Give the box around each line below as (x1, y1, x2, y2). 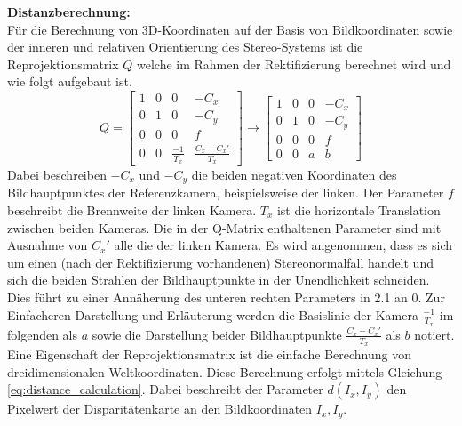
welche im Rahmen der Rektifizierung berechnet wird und (137, 54, 451, 73)
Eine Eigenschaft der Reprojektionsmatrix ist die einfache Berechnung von (7, 345, 412, 364)
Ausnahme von (7, 236, 88, 254)
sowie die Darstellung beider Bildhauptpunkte (92, 325, 342, 343)
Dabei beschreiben (7, 165, 107, 183)
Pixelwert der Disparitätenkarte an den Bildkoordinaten (7, 399, 313, 418)
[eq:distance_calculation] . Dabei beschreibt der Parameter (7, 380, 323, 398)
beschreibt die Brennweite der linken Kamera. (7, 201, 257, 220)
